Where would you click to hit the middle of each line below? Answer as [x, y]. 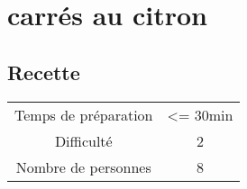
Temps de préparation [84, 114]
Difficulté [83, 140]
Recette [44, 72]
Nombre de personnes [83, 166]
